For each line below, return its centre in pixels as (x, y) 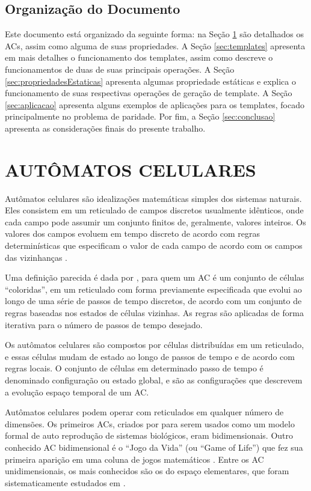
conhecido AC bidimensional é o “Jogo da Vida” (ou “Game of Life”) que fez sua (154, 447)
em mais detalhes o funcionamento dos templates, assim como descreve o (139, 57)
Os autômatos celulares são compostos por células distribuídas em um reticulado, (155, 345)
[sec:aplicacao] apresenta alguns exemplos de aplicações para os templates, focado (155, 104)
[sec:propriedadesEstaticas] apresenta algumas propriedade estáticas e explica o (150, 81)
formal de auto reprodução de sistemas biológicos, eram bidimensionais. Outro (149, 435)
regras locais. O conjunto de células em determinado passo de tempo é (134, 368)
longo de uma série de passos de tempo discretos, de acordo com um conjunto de (153, 301)
